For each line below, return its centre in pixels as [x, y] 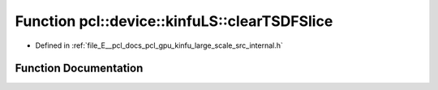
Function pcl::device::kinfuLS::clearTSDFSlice [174, 21]
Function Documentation [79, 69]
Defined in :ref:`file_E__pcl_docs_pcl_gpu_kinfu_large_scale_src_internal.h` [159, 45]
